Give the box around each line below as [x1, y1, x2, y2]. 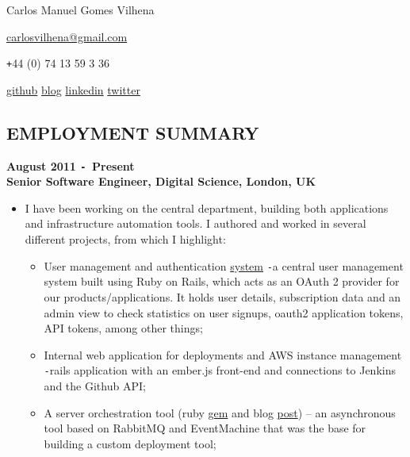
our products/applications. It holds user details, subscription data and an [44, 288, 401, 305]
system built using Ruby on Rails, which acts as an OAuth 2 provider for [44, 273, 400, 290]
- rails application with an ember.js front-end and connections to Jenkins [44, 362, 396, 378]
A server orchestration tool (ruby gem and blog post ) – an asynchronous [44, 404, 396, 421]
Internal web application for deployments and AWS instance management [44, 346, 402, 363]
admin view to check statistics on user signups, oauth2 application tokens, [44, 304, 404, 321]
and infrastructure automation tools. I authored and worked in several [25, 215, 366, 232]
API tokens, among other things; [44, 320, 203, 336]
